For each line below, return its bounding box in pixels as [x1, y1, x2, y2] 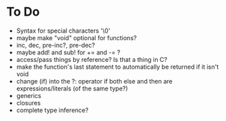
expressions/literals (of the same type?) [16, 84, 128, 92]
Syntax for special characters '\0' [16, 27, 111, 35]
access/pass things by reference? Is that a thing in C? [16, 55, 168, 63]
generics [16, 91, 42, 99]
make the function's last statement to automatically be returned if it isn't [16, 63, 219, 71]
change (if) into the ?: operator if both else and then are [16, 77, 173, 85]
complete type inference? [16, 106, 89, 114]
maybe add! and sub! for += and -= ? [16, 48, 121, 56]
